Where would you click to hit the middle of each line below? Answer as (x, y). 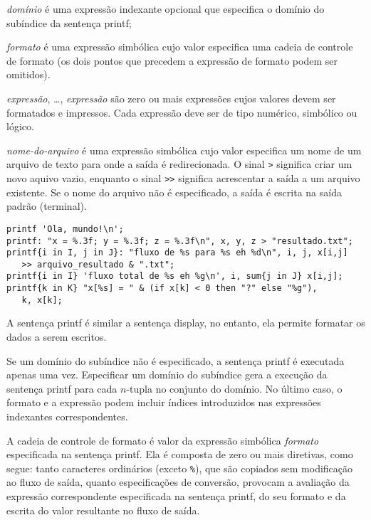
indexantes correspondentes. (67, 416)
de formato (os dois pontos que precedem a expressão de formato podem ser (172, 60)
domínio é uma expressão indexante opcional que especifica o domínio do (166, 9)
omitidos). (28, 74)
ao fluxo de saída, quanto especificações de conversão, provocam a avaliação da (178, 482)
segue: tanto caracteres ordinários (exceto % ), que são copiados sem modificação (180, 468)
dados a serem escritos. (57, 337)
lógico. (20, 126)
